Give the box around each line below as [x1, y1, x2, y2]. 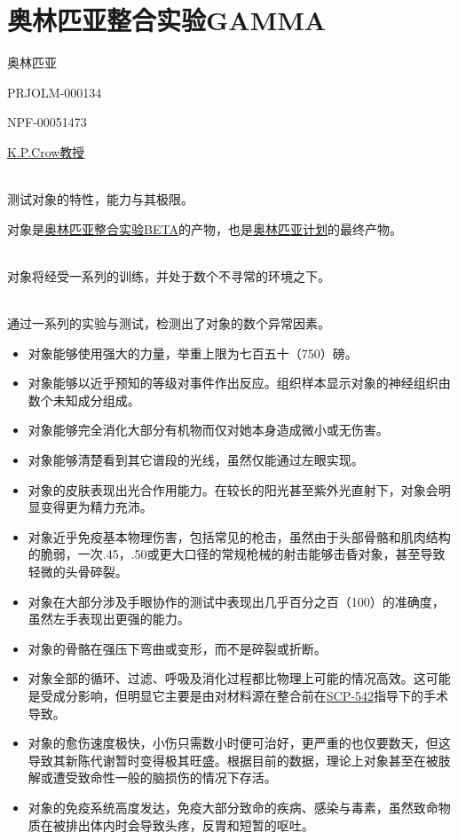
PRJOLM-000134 [7, 82, 102, 101]
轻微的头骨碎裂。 [28, 562, 128, 580]
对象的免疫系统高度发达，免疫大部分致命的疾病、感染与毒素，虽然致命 [28, 797, 438, 816]
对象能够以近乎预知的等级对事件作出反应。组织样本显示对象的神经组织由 [28, 373, 451, 392]
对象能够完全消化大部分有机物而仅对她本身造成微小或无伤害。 [28, 420, 389, 439]
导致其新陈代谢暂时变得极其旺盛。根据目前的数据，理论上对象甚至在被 [28, 750, 438, 769]
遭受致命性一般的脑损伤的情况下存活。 [52, 768, 277, 787]
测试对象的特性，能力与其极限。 [7, 190, 193, 208]
